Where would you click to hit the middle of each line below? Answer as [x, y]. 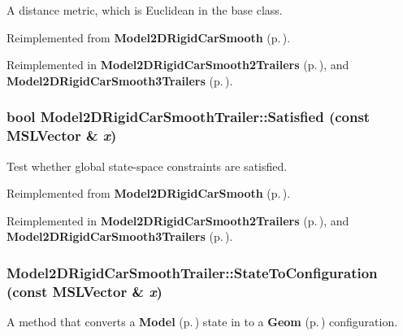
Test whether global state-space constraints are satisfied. [147, 166]
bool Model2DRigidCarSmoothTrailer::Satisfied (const [188, 117]
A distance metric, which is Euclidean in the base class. [145, 10]
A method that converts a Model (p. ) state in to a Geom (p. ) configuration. [202, 322]
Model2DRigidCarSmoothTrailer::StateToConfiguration [192, 272]
